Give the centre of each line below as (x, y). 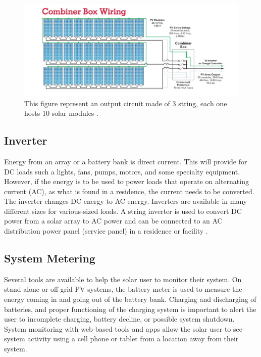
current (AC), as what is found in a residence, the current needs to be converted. (129, 191)
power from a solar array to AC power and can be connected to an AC (113, 221)
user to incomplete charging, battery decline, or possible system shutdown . (119, 319)
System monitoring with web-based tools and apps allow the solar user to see (123, 328)
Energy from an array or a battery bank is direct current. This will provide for (126, 161)
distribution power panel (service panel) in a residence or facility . (106, 231)
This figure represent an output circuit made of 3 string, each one (126, 103)
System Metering (50, 258)
